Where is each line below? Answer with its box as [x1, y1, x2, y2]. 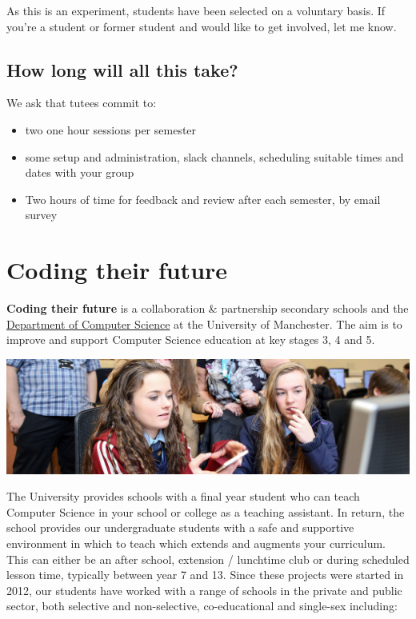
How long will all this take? [6, 57, 238, 82]
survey [25, 206, 58, 223]
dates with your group [25, 164, 134, 181]
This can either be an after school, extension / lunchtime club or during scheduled [6, 550, 410, 567]
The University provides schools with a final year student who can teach [6, 488, 360, 505]
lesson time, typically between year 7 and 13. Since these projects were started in [6, 566, 404, 583]
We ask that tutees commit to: [6, 94, 157, 111]
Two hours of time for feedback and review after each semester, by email [25, 190, 381, 207]
